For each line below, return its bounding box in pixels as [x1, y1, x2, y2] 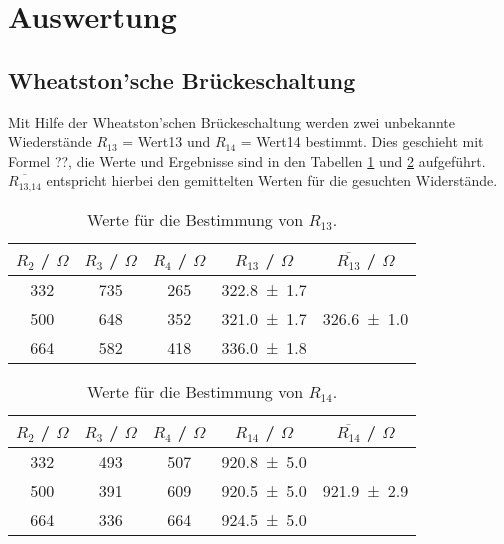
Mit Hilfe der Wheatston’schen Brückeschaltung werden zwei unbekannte [8, 111, 455, 132]
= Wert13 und [122, 131, 211, 152]
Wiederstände [8, 131, 92, 152]
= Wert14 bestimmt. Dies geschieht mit [240, 131, 484, 152]
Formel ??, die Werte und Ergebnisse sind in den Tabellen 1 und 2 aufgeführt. [8, 150, 486, 171]
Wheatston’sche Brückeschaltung [8, 64, 356, 95]
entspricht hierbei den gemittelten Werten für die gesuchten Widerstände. [46, 170, 498, 191]
